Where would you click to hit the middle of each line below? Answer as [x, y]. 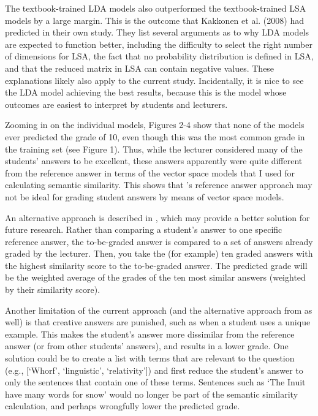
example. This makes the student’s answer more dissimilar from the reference [150, 334]
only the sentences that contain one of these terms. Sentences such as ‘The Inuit [155, 382]
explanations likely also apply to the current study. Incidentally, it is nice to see [154, 80]
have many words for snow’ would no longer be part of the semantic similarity [152, 394]
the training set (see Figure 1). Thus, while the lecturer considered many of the [154, 149]
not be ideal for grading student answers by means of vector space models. [145, 196]
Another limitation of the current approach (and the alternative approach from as [159, 310]
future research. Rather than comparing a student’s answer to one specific [144, 229]
